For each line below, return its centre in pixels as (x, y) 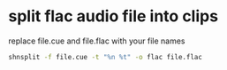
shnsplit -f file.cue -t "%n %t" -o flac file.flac (105, 57)
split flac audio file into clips (113, 16)
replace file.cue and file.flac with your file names (97, 41)
